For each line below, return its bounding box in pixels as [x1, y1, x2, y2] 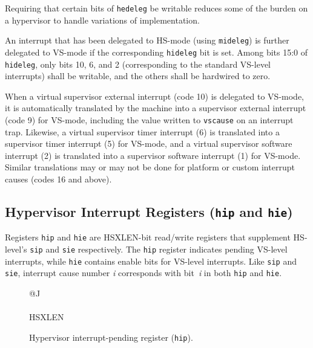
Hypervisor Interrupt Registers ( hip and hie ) [5, 202, 293, 221]
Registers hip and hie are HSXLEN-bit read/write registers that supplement [5, 231, 291, 243]
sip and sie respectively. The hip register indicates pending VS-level [30, 243, 288, 256]
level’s [5, 243, 27, 256]
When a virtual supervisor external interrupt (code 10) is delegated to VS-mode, [5, 89, 304, 102]
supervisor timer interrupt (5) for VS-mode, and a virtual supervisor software [5, 137, 292, 150]
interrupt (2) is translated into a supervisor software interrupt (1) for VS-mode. [5, 149, 301, 161]
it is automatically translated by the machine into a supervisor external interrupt [5, 101, 306, 114]
